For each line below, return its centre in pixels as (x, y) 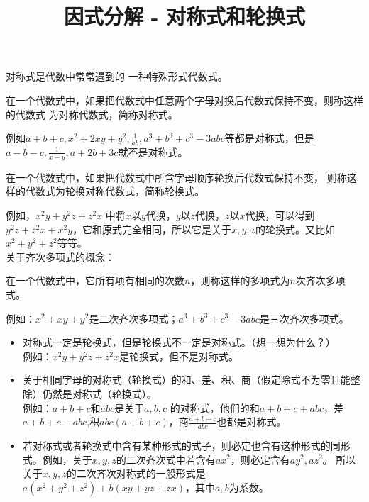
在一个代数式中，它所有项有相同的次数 (95, 280)
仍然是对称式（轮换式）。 (99, 393)
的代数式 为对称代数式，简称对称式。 (92, 114)
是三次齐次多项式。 (304, 318)
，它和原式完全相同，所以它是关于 (152, 229)
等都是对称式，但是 (269, 138)
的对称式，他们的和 (215, 407)
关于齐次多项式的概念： (60, 256)
